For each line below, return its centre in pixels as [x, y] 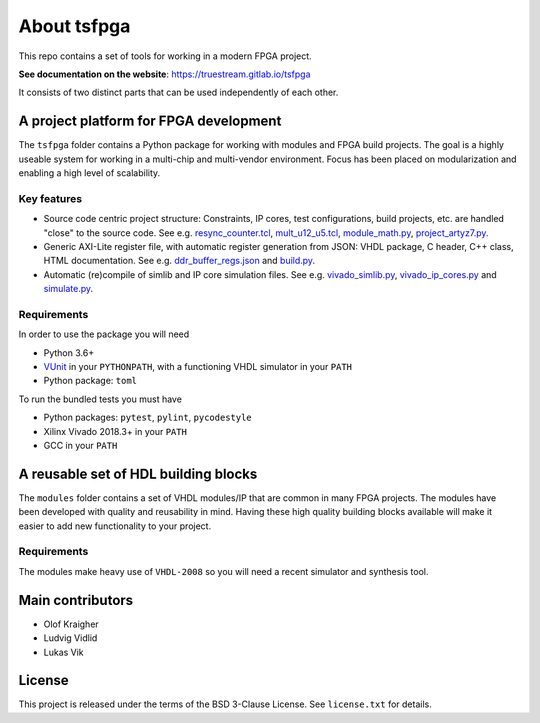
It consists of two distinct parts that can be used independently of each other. [178, 92]
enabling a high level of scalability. [89, 173]
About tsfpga [74, 26]
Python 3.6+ [69, 352]
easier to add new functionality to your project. [115, 526]
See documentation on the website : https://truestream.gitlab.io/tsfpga [164, 74]
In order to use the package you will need [104, 334]
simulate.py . [68, 289]
